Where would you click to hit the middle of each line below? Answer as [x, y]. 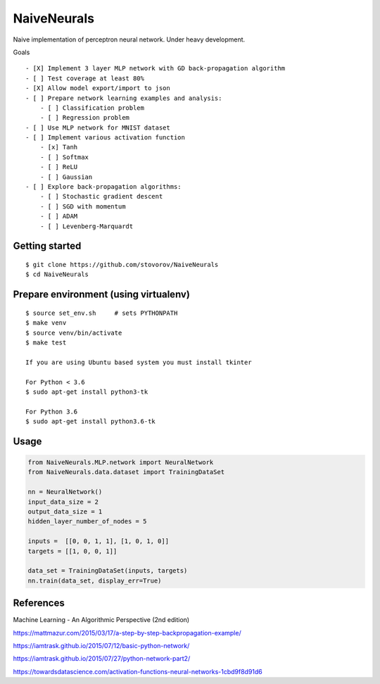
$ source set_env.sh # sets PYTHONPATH [102, 313]
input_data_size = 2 [63, 502]
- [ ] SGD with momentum [83, 206]
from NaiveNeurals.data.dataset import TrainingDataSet [126, 472]
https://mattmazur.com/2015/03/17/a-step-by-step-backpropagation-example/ [127, 633]
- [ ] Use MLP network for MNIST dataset [98, 128]
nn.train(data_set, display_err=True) [95, 580]
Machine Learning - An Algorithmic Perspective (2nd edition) [101, 620]
